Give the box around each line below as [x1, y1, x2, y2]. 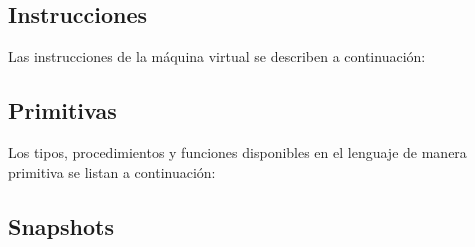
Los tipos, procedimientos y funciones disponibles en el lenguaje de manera [8, 142, 467, 162]
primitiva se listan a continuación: [8, 161, 216, 182]
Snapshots [8, 210, 114, 241]
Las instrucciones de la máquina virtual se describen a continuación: [8, 46, 426, 67]
